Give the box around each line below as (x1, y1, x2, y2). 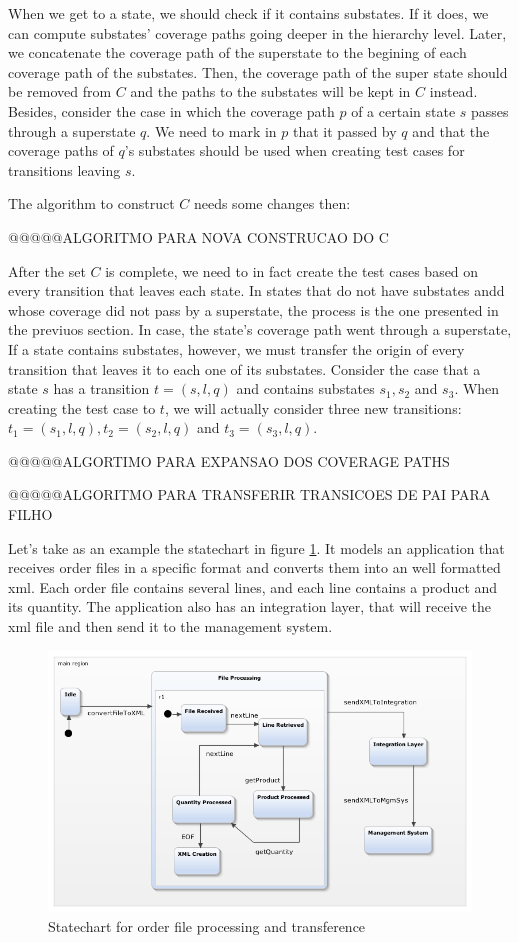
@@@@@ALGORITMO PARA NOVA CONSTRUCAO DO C (8, 226, 389, 247)
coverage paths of (8, 140, 114, 161)
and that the (412, 120, 490, 141)
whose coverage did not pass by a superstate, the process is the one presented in (8, 299, 499, 320)
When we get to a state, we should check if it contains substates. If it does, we (8, 3, 489, 23)
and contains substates (236, 378, 375, 399)
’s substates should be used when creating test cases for (124, 140, 465, 161)
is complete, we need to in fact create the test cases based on (105, 260, 479, 281)
